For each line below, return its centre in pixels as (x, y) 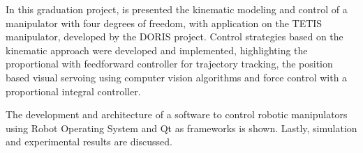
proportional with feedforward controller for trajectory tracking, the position (169, 64)
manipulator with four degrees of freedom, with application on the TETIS (164, 23)
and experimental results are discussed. (89, 142)
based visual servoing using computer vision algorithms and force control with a (177, 77)
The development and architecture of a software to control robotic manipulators (177, 114)
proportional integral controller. (73, 91)
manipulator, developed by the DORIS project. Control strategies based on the (175, 37)
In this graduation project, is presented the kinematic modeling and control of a (177, 9)
